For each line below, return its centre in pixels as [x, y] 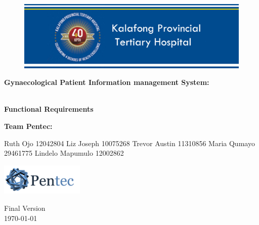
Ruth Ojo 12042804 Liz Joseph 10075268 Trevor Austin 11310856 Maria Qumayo [129, 143]
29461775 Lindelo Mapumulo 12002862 [64, 153]
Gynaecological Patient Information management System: [107, 82]
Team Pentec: [28, 126]
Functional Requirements [49, 109]
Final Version [25, 208]
